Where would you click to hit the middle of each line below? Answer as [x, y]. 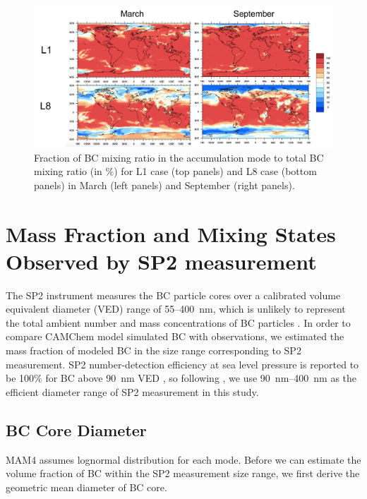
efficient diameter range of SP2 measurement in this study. [132, 391]
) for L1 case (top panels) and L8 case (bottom [215, 171]
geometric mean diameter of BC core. [86, 487]
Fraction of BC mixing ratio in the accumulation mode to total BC [179, 157]
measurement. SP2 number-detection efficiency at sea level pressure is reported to [182, 364]
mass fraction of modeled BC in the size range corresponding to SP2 [154, 350]
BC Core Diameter [76, 429]
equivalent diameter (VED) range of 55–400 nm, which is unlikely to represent [176, 309]
